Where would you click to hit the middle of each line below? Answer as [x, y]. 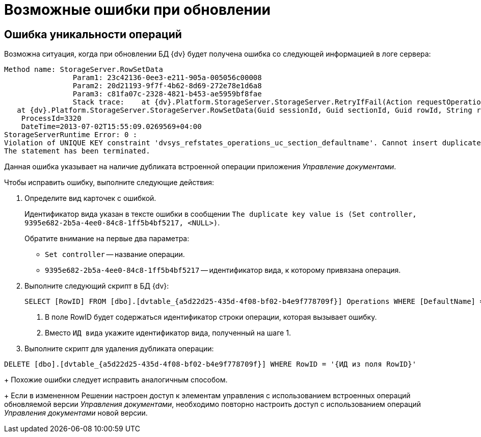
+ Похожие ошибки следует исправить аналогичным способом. [116, 380]
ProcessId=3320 [51, 119]
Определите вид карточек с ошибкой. [90, 198]
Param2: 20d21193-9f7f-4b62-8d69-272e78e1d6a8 [167, 86]
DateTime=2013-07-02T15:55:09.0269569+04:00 [111, 127]
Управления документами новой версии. [76, 413]
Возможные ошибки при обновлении [137, 10]
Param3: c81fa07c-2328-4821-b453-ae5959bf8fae [167, 94]
